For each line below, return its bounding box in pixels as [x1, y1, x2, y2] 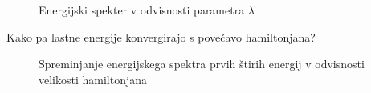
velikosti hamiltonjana [39, 71, 148, 87]
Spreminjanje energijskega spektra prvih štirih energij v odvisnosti [39, 55, 365, 72]
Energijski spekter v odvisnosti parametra [39, 2, 245, 18]
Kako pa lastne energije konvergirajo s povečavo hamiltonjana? [6, 28, 316, 45]
